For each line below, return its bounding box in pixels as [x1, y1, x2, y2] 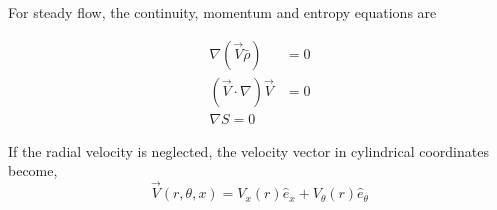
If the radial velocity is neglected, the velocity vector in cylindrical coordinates [8, 140, 489, 161]
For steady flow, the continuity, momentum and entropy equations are [8, 2, 437, 22]
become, [8, 160, 58, 181]
